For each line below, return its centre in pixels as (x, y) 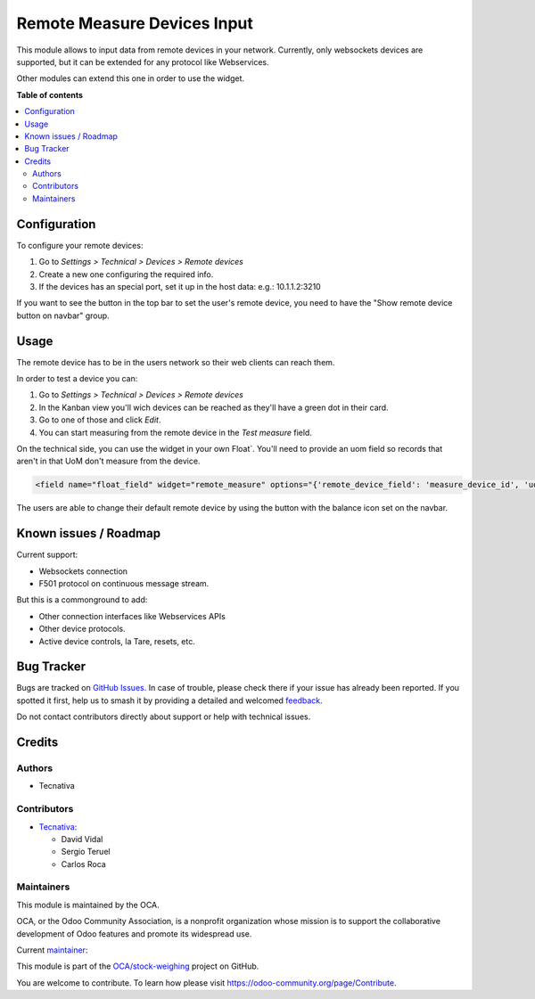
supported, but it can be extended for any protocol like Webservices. (143, 61)
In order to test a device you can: (77, 378)
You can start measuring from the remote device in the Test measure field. (175, 432)
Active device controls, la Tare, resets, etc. (117, 641)
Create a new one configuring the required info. (126, 274)
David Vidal (82, 839)
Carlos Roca (83, 864)
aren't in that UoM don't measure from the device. (108, 461)
